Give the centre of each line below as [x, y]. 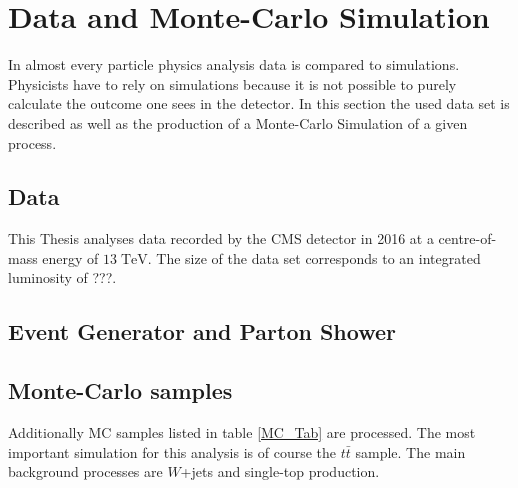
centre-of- [467, 238]
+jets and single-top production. [280, 471]
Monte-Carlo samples [120, 390]
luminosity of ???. [62, 277]
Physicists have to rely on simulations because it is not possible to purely [232, 83]
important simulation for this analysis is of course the [172, 451]
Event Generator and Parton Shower [202, 331]
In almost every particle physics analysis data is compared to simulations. [234, 64]
